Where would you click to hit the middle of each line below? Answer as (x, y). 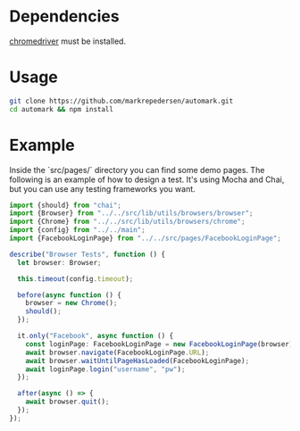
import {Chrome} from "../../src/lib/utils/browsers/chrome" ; (127, 222)
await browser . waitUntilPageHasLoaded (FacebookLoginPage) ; (137, 361)
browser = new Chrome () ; (71, 303)
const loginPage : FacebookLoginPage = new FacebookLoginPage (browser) (159, 344)
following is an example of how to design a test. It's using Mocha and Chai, (147, 179)
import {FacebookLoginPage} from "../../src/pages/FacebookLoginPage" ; (145, 238)
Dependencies (64, 17)
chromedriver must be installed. (68, 41)
